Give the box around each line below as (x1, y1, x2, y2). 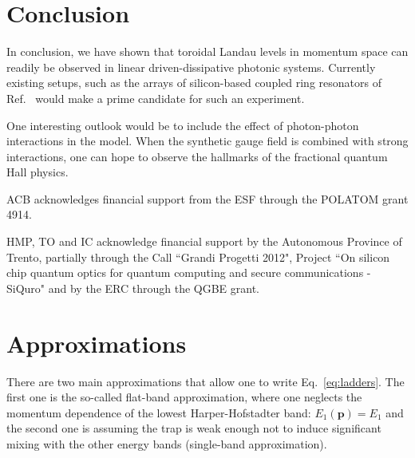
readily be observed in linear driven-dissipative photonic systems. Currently (6, 58, 376, 75)
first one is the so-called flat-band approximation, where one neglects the (6, 389, 362, 405)
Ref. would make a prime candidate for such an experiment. (6, 89, 305, 106)
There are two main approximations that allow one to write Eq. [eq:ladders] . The (6, 373, 405, 389)
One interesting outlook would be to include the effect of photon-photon (6, 116, 359, 133)
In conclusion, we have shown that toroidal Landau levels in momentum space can (6, 43, 409, 60)
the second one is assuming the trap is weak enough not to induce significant (6, 420, 381, 436)
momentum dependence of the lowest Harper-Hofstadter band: (6, 404, 311, 420)
